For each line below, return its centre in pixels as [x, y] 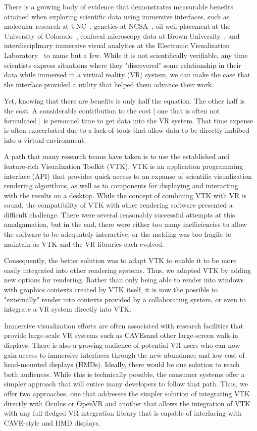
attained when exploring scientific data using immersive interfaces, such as [117, 16]
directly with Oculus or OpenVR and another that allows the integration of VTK [127, 403]
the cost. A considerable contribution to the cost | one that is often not [112, 110]
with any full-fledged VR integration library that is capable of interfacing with [123, 413]
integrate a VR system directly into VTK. [68, 309]
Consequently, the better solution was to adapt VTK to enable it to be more [120, 260]
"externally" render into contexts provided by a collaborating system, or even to [125, 299]
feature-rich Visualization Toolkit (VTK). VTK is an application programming [124, 166]
